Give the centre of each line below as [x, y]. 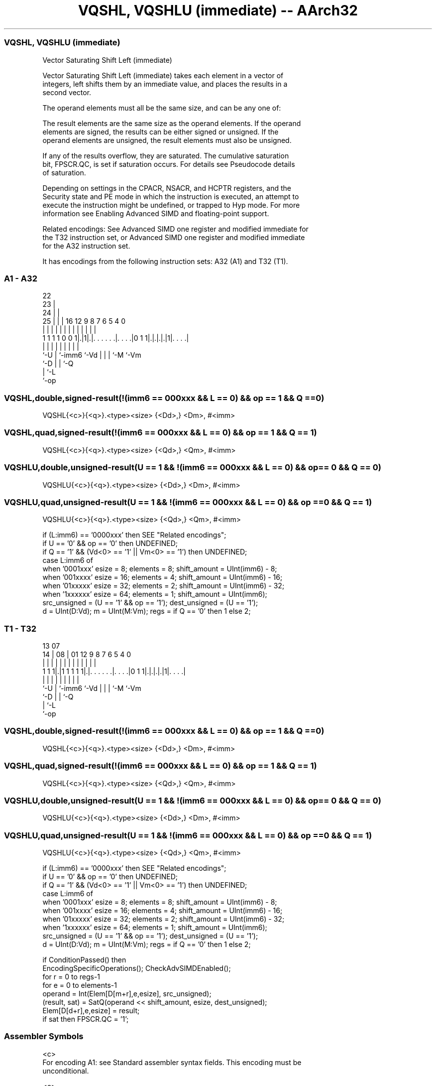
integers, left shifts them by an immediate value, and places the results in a [165, 84]
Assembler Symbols [44, 1036]
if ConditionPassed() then [84, 960]
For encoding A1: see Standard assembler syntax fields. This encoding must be [172, 1062]
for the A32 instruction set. [86, 246]
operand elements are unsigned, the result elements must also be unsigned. [167, 140]
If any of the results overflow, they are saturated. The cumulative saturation [166, 155]
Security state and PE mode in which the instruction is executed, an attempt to [171, 196]
